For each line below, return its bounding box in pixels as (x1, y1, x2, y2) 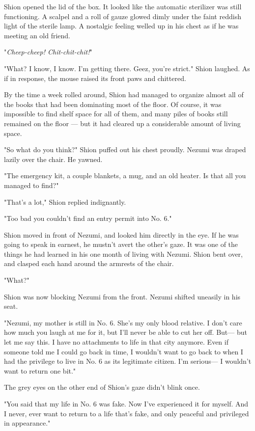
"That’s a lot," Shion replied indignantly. (4, 196, 126, 207)
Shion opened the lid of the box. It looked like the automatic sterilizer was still (4, 1, 242, 11)
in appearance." (4, 418, 51, 428)
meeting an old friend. (4, 30, 71, 40)
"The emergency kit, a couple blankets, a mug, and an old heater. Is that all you (4, 170, 246, 181)
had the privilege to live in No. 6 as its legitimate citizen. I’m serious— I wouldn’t (4, 356, 252, 366)
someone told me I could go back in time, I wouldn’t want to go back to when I (4, 346, 243, 356)
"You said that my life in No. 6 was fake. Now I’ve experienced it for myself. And (4, 399, 249, 408)
